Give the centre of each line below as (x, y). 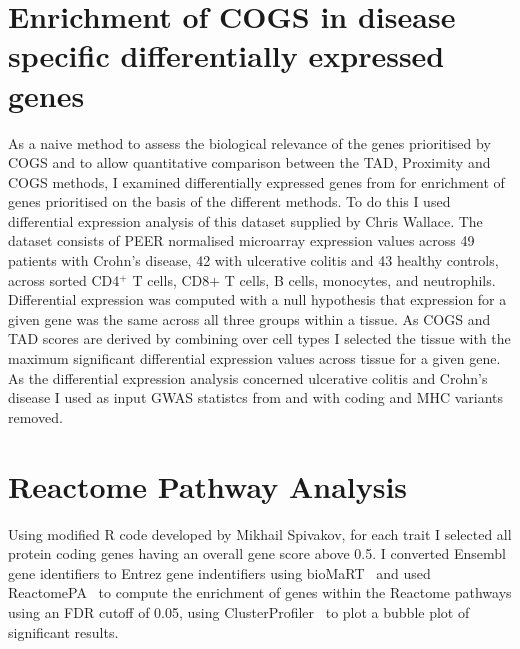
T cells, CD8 (171, 279)
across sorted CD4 (64, 279)
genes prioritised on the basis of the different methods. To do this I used (229, 201)
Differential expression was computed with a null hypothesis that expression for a (257, 299)
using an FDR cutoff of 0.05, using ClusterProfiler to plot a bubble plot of (239, 611)
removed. (35, 416)
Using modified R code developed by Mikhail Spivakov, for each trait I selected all (260, 533)
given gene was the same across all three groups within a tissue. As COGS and (249, 318)
